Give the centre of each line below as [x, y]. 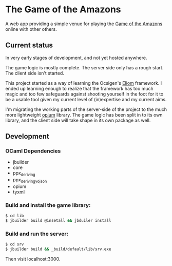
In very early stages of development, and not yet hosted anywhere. [76, 58]
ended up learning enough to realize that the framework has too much [80, 88]
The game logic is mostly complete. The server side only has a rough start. [84, 67]
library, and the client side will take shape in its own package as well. [78, 120]
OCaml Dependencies [33, 151]
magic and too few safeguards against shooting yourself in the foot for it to [84, 94]
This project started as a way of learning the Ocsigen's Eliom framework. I [84, 83]
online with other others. [31, 29]
